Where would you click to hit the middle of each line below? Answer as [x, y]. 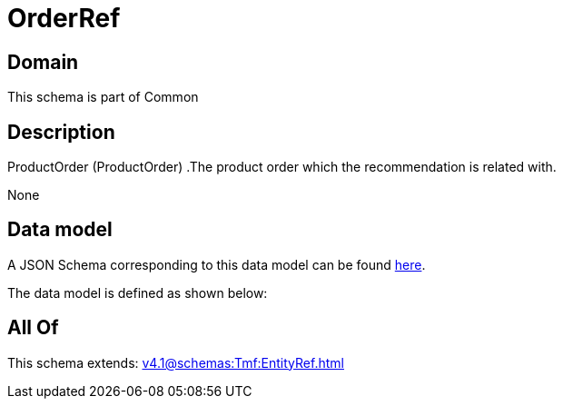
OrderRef [64, 18]
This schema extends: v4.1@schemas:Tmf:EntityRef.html [176, 362]
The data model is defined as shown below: [138, 292]
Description [61, 132]
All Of [33, 328]
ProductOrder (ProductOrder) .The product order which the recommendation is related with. [282, 167]
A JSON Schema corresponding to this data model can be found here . [217, 264]
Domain [43, 62]
